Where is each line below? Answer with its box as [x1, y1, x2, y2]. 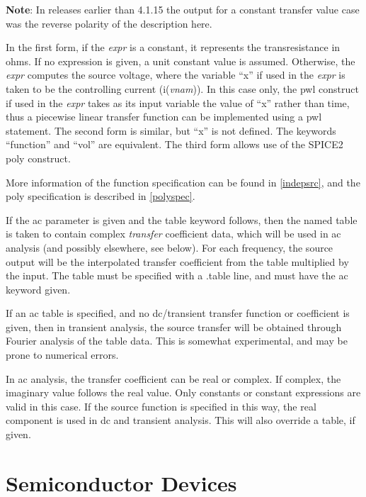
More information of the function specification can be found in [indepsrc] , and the [6, 174, 360, 189]
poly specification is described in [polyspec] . [6, 189, 195, 203]
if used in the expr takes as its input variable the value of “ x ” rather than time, [6, 95, 350, 110]
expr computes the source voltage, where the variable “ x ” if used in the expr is [6, 67, 345, 82]
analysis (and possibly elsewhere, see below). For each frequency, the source [6, 240, 333, 255]
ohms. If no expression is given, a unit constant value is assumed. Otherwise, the [6, 53, 355, 68]
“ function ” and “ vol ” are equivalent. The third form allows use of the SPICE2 [6, 137, 343, 152]
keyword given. [6, 281, 71, 296]
